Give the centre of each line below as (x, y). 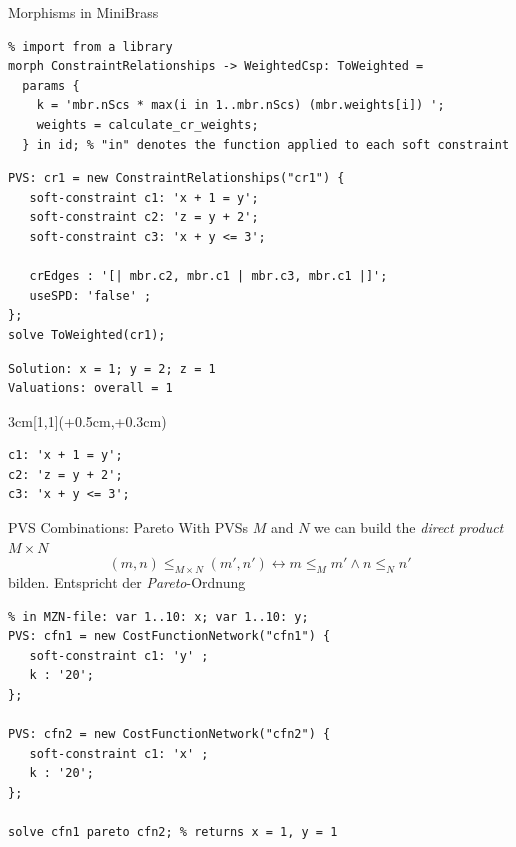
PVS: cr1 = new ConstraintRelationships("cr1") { (176, 178)
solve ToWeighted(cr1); (87, 334)
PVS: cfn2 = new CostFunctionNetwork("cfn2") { (169, 734)
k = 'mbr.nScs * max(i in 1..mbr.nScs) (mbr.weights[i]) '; (240, 105)
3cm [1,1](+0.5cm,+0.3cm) (87, 420)
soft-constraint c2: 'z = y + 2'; (144, 217)
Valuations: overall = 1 (90, 388)
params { (51, 85)
